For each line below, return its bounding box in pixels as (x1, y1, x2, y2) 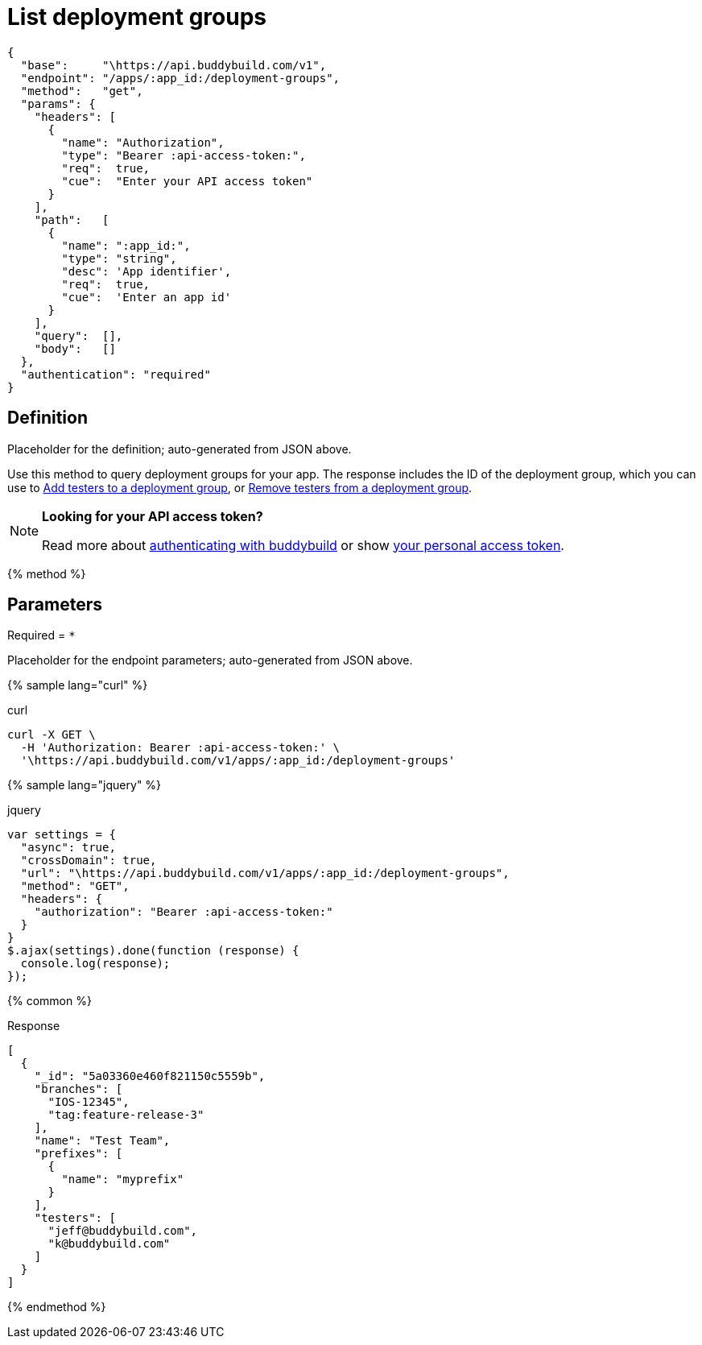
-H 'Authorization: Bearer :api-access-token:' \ (20, 741, 341, 755)
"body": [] (34, 341, 116, 355)
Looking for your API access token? (42, 507, 263, 524)
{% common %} (7, 994, 92, 1008)
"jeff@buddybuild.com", (47, 1224, 198, 1238)
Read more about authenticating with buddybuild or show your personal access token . (42, 536, 564, 553)
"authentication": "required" (20, 367, 211, 381)
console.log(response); (20, 957, 171, 970)
